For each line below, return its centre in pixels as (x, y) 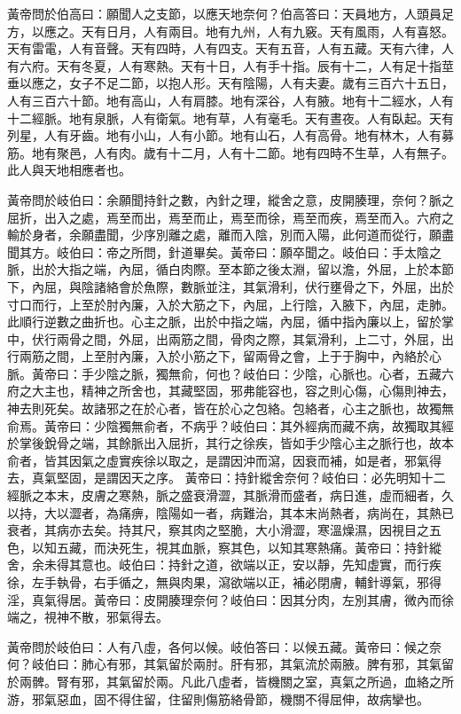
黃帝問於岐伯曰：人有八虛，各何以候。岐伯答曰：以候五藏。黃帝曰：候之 (218, 646)
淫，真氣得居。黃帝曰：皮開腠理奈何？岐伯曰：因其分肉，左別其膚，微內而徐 (230, 599)
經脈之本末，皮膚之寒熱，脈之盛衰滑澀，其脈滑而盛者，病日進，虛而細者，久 (230, 495)
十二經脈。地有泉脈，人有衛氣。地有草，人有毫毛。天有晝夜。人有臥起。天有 (230, 118)
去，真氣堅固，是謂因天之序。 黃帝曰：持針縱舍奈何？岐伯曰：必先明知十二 (227, 478)
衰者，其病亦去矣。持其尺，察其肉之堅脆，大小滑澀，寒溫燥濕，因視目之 (218, 530)
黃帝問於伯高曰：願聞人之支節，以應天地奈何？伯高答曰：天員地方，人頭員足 (230, 13)
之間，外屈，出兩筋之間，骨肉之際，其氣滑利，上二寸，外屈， (261, 338)
